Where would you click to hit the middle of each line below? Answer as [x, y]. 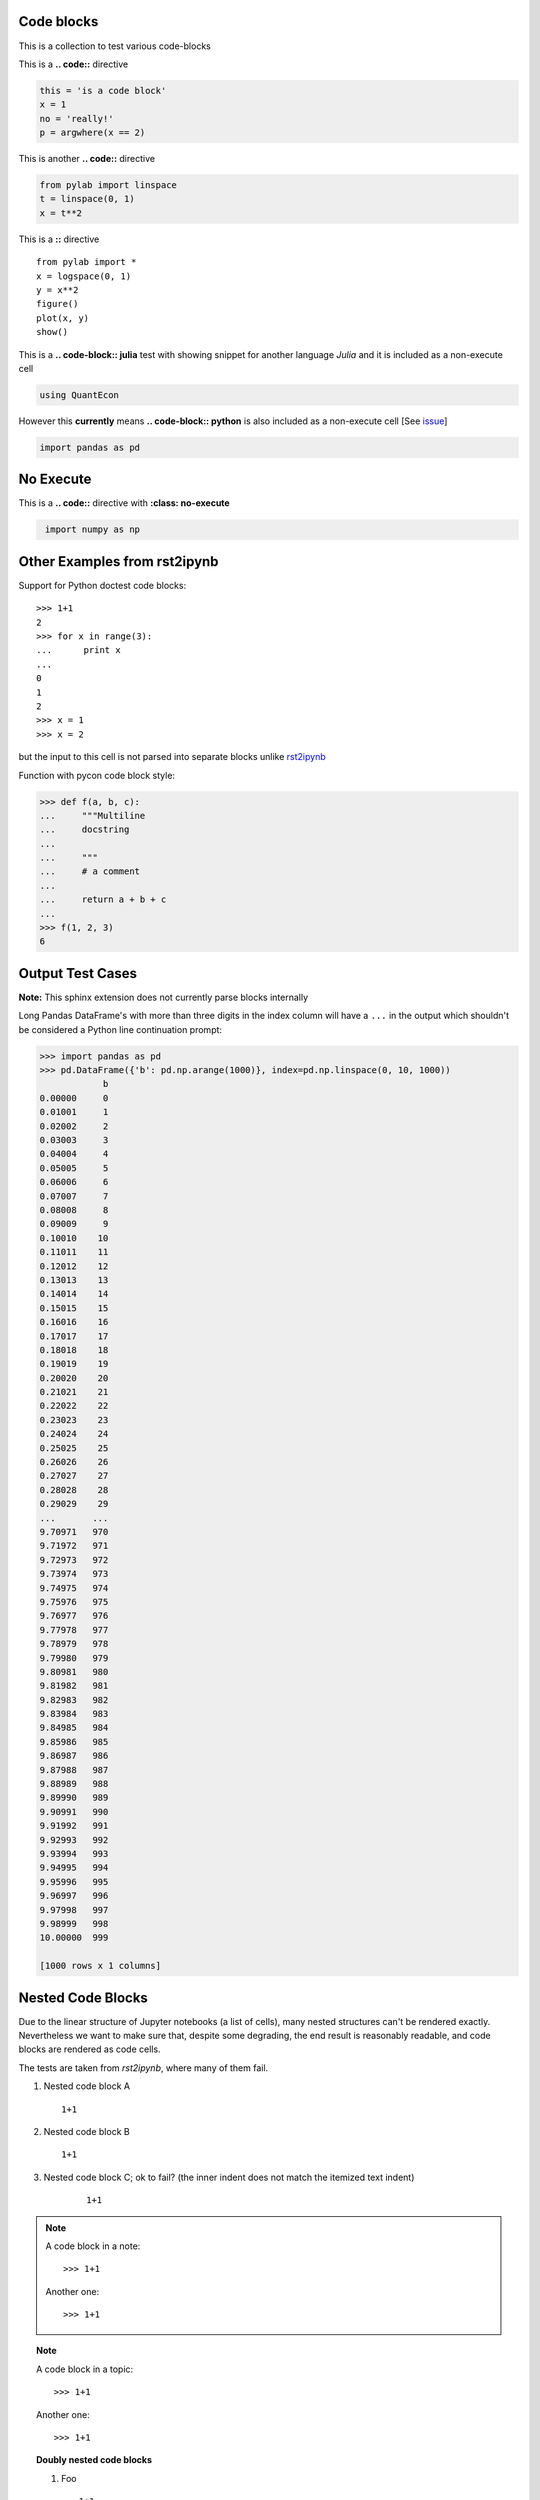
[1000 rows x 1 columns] [100, 1966]
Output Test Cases [77, 973]
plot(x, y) [63, 318]
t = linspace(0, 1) [87, 199]
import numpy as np [92, 529]
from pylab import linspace [108, 185]
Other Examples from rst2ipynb [118, 561]
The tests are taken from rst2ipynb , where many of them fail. [143, 2067]
